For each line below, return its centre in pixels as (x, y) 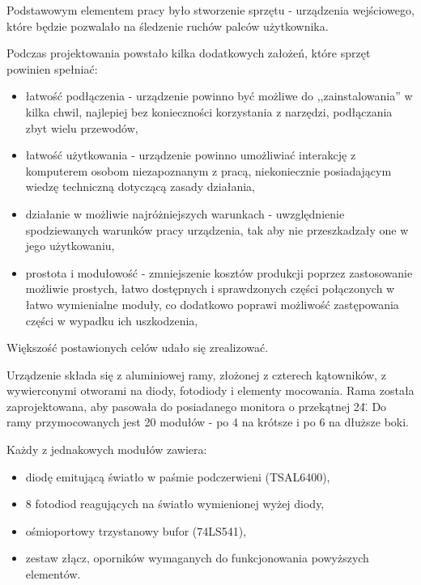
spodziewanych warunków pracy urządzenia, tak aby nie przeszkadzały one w (217, 229)
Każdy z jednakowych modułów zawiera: (107, 449)
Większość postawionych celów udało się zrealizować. (138, 348)
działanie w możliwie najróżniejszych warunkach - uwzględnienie (185, 213)
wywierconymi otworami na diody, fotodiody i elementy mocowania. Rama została (210, 390)
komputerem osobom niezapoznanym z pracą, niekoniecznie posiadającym (208, 170)
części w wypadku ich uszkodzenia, (112, 320)
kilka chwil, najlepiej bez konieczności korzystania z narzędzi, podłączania (209, 111)
